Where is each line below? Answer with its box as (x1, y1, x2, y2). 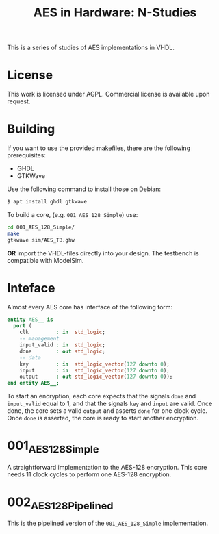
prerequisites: (7, 151, 47, 160)
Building (7, 121, 55, 137)
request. (7, 97, 31, 105)
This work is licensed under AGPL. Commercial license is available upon (7, 90, 210, 99)
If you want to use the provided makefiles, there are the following (7, 144, 190, 152)
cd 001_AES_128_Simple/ (7, 224, 75, 231)
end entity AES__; (7, 380, 60, 387)
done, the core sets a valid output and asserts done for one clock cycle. (7, 407, 207, 415)
